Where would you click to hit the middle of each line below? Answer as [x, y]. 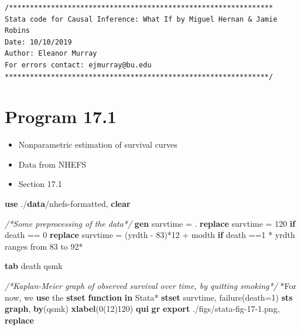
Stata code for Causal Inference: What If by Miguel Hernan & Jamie [141, 19]
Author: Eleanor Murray [51, 54]
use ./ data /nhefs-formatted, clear [68, 204]
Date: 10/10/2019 [38, 42]
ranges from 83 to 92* [44, 246]
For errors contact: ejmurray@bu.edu [78, 65]
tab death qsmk [34, 266]
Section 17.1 [40, 184]
